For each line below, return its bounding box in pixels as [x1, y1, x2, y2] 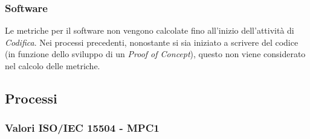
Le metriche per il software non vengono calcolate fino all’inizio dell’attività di [5, 24, 294, 37]
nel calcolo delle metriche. [5, 60, 100, 72]
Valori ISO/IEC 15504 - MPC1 [5, 120, 160, 135]
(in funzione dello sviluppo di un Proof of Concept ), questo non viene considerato [5, 48, 306, 60]
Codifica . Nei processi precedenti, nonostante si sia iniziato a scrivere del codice [5, 36, 299, 48]
